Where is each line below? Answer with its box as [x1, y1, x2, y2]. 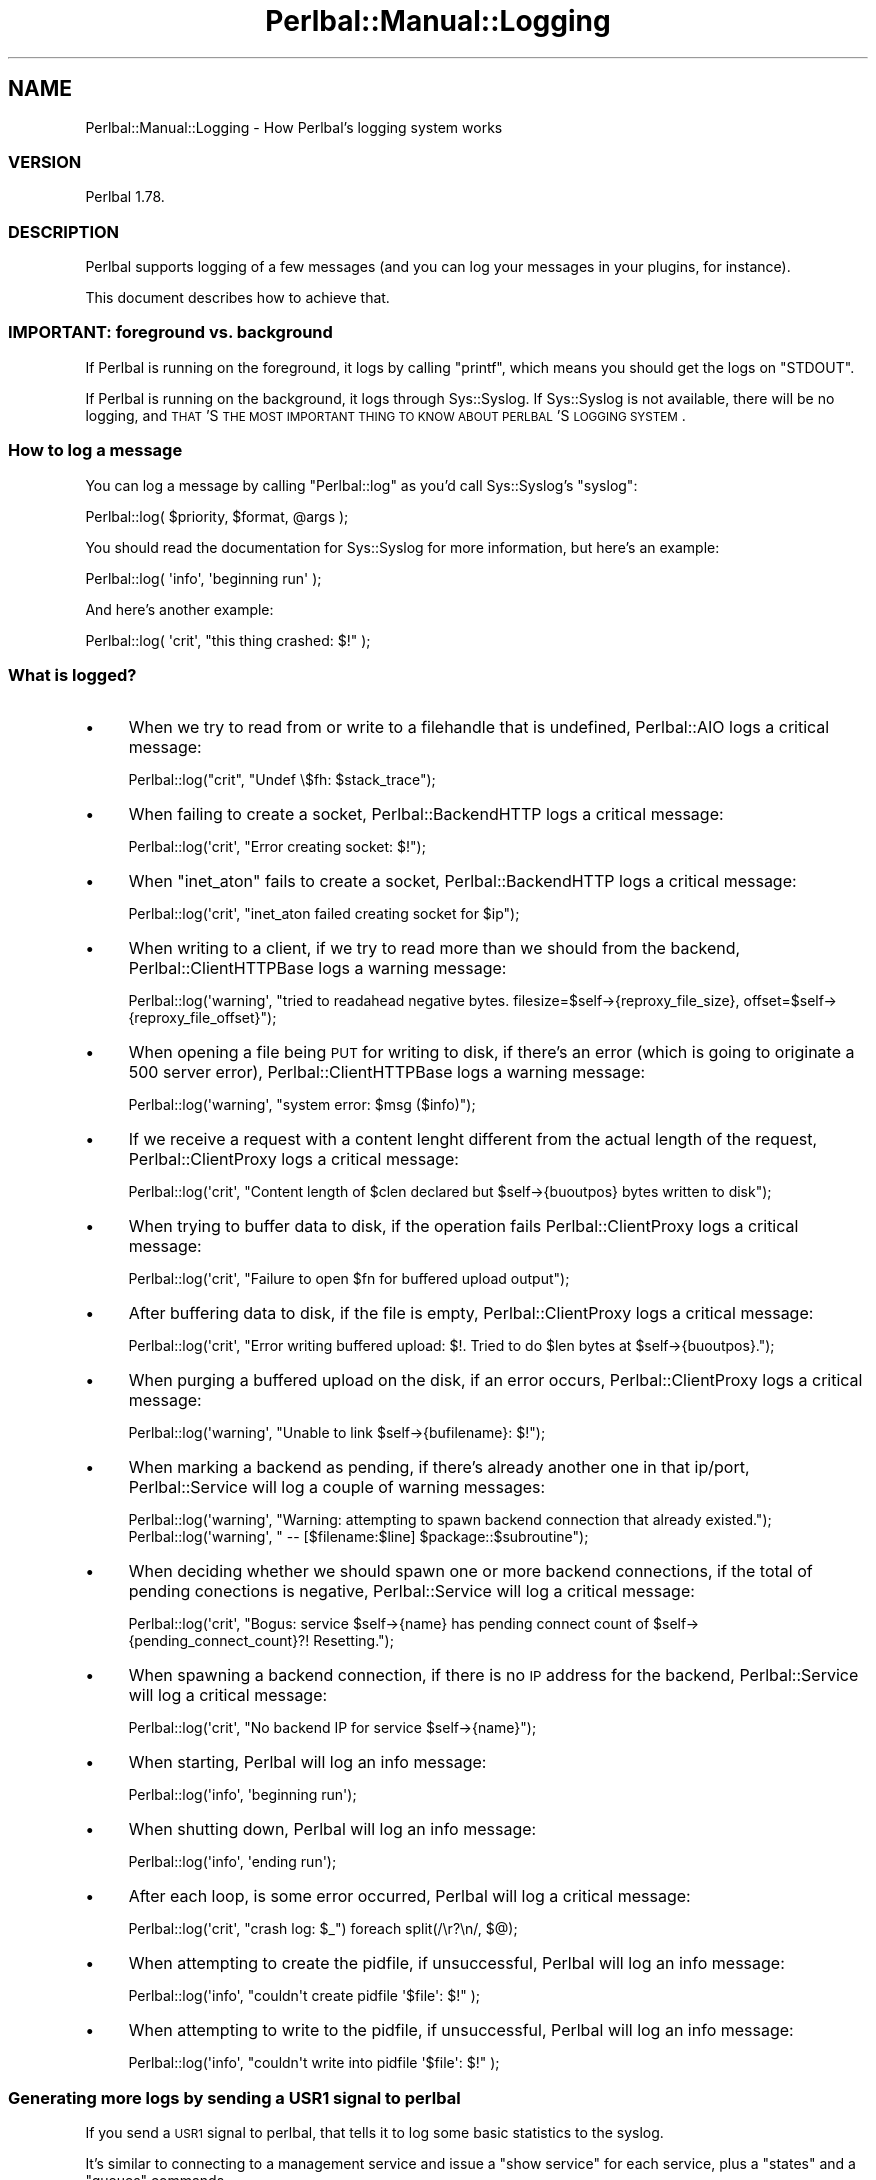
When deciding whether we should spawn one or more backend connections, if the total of [128, 1561, 813, 1582]
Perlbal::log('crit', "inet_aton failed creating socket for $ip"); [128, 905, 520, 923]
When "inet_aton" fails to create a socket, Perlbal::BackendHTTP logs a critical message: [128, 871, 797, 892]
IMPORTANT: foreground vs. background [8, 322, 333, 343]
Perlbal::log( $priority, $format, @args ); [85, 507, 349, 525]
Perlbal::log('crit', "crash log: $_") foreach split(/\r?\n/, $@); [128, 1920, 518, 1938]
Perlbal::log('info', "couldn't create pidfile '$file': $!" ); [128, 1987, 480, 2005]
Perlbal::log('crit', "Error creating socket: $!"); [128, 838, 426, 856]
